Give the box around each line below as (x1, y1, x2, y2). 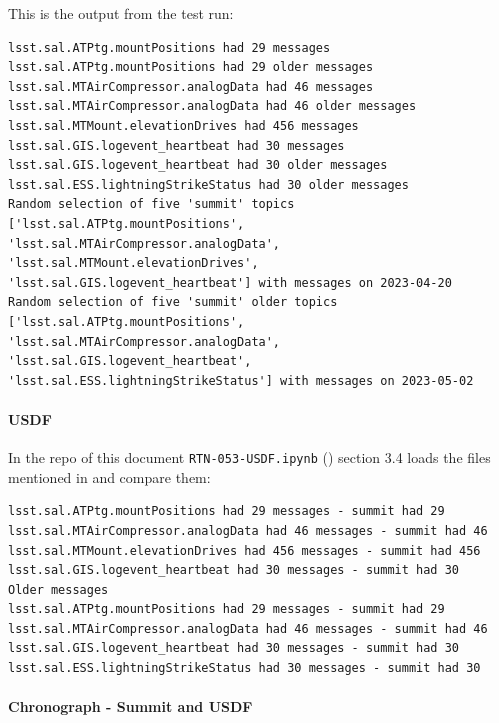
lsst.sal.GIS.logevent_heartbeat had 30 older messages (8, 158, 388, 173)
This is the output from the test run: (8, 3, 234, 23)
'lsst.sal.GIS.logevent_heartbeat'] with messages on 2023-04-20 (8, 275, 452, 290)
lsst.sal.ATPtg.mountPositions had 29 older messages (8, 60, 374, 75)
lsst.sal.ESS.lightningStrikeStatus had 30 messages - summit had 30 (8, 661, 481, 676)
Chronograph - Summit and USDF (8, 696, 253, 717)
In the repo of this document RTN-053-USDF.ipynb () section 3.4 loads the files (8, 447, 491, 468)
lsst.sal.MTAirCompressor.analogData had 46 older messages (8, 99, 417, 114)
